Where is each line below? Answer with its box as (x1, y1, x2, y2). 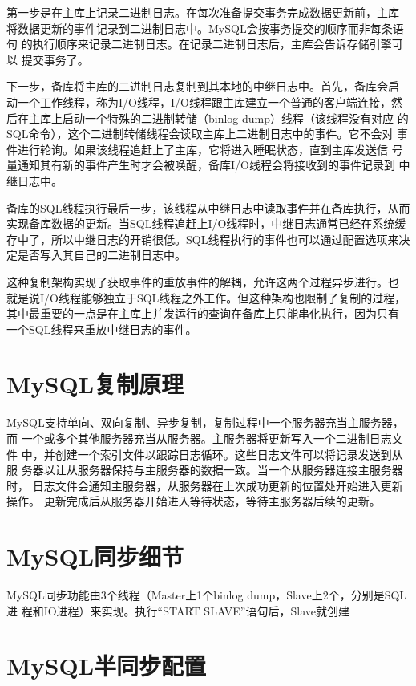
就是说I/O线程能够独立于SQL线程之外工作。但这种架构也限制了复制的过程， (6, 289, 406, 306)
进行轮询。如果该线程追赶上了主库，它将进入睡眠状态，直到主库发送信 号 (17, 140, 403, 157)
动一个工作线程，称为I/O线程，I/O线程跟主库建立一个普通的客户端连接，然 (6, 93, 402, 110)
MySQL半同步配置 (6, 649, 207, 682)
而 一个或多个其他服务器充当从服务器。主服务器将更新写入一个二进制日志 (6, 430, 392, 446)
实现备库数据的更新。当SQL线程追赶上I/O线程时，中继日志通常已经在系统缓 (6, 215, 406, 232)
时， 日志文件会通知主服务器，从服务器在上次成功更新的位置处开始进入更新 (6, 477, 403, 493)
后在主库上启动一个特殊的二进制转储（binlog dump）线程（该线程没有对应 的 (6, 109, 409, 126)
